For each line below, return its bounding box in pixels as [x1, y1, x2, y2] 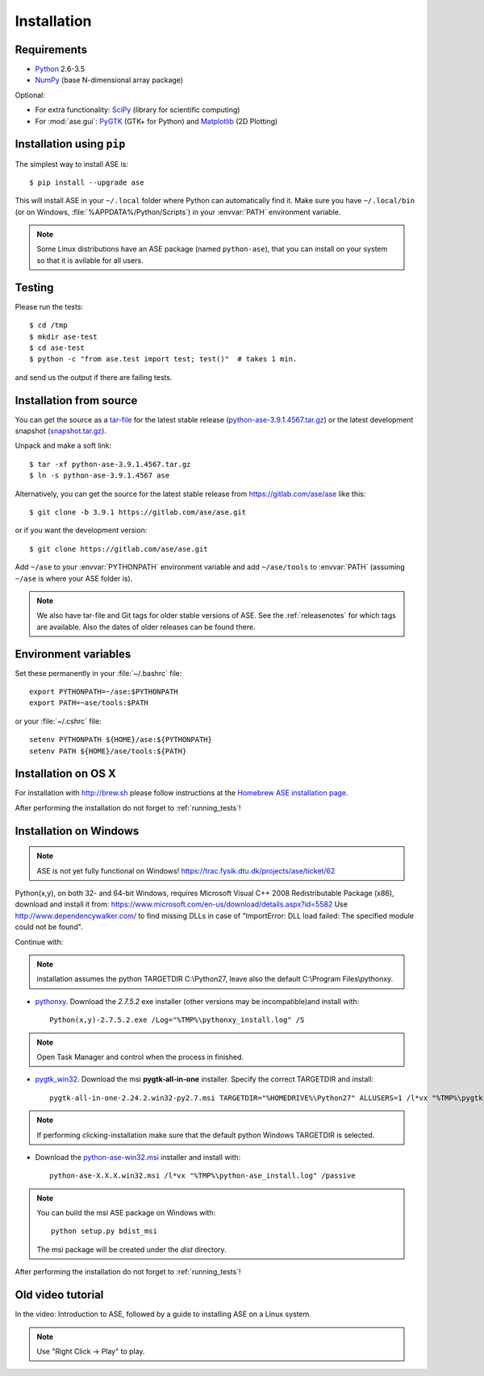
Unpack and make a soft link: [15, 440, 112, 451]
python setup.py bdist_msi [51, 1227, 157, 1236]
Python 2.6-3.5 [35, 65, 86, 74]
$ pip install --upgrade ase [29, 177, 144, 187]
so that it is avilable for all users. [36, 255, 144, 265]
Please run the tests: [15, 302, 84, 311]
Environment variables [15, 647, 131, 661]
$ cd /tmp [29, 321, 68, 330]
